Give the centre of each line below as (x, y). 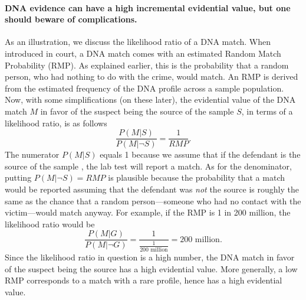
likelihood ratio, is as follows (56, 123)
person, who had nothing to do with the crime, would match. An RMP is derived (152, 76)
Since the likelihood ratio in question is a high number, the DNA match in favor (150, 257)
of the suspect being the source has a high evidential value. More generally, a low (151, 268)
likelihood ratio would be (50, 224)
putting (18, 177)
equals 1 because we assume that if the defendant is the (200, 154)
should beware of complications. (71, 19)
